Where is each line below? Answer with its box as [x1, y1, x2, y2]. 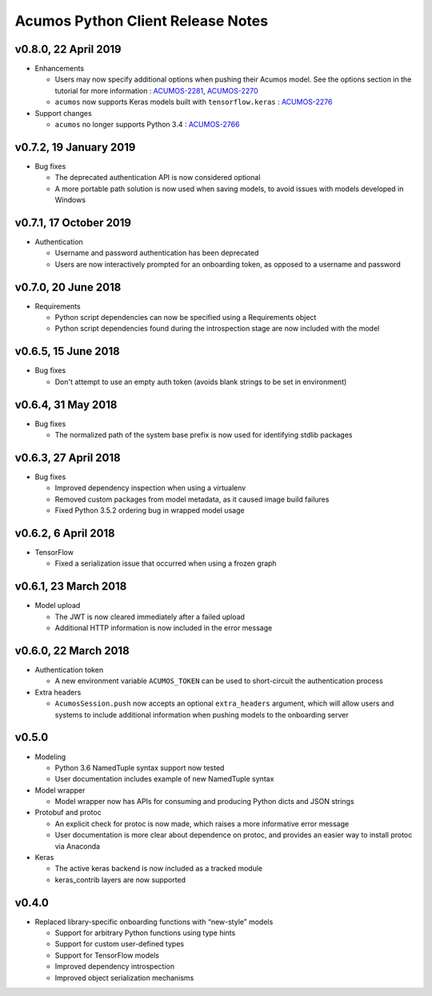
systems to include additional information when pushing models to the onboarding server [54, 710, 350, 719]
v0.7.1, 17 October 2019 [14, 216, 132, 230]
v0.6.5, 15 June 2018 [14, 345, 120, 358]
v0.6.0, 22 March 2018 [14, 644, 130, 658]
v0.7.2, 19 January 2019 [14, 140, 136, 154]
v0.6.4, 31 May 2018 [14, 398, 118, 411]
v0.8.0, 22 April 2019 [14, 42, 122, 56]
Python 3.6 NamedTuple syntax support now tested [54, 762, 225, 772]
